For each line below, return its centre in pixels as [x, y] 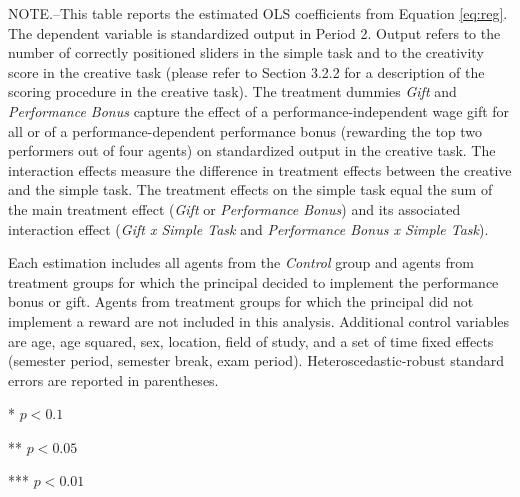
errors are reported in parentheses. [113, 379]
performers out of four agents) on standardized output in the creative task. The [252, 150]
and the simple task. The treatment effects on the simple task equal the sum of [250, 189]
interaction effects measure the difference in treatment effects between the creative [260, 169]
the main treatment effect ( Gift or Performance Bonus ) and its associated [234, 208]
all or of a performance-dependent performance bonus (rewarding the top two [245, 130]
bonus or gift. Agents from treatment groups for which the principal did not [241, 301]
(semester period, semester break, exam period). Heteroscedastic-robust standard [256, 360]
